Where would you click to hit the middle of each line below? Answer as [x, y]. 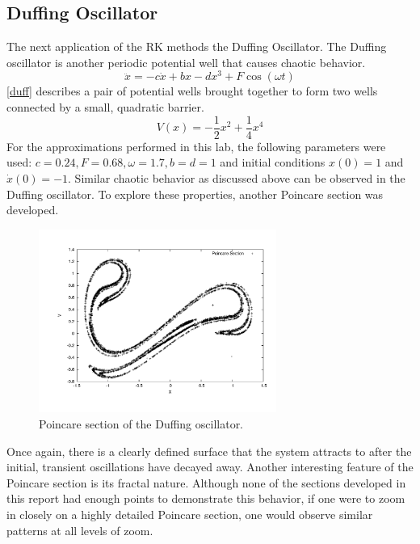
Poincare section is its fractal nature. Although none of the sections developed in [206, 482]
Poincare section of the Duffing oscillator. [141, 424]
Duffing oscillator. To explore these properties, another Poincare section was [195, 194]
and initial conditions [273, 162]
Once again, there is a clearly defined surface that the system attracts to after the [209, 451]
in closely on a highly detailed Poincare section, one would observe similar [190, 514]
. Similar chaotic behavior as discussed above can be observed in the [237, 177]
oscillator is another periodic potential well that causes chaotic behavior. [186, 62]
